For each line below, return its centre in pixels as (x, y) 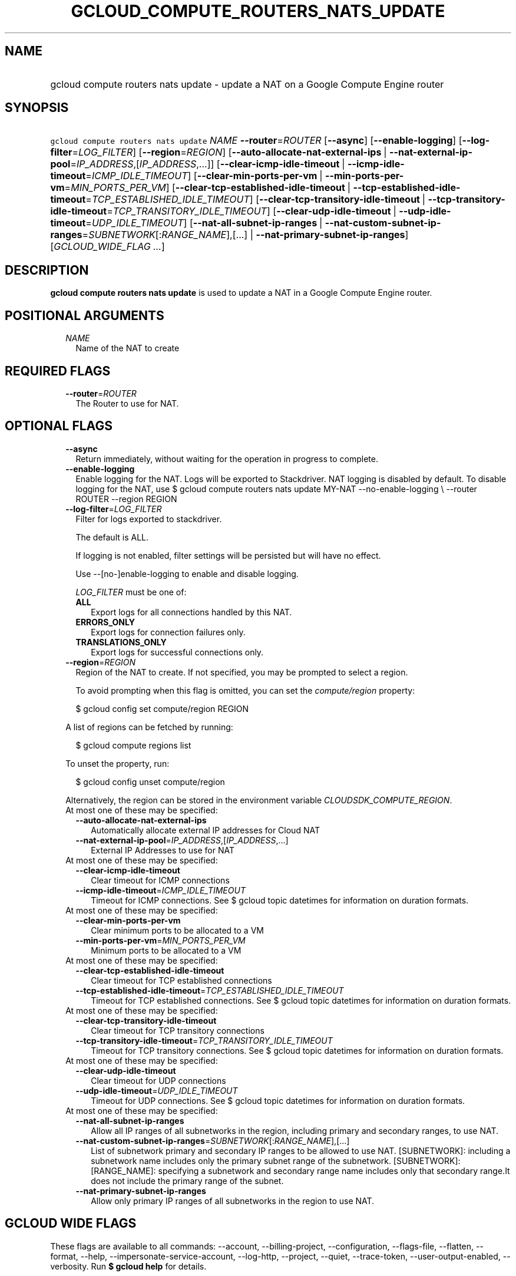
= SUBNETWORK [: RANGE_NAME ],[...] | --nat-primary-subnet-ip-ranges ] (245, 235)
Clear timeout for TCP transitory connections (178, 1030)
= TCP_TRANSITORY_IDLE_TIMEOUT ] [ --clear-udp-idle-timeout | (252, 211)
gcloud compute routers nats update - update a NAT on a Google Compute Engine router (247, 84)
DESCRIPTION (47, 270)
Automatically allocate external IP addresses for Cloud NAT (205, 830)
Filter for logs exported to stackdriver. (149, 519)
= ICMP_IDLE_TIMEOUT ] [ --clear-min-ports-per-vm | (204, 176)
